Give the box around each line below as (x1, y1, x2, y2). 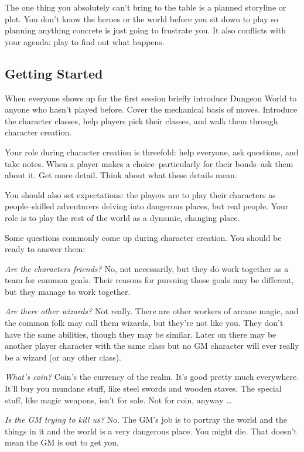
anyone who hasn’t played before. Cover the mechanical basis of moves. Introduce (5, 103, 298, 115)
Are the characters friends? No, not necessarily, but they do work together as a (5, 262, 289, 274)
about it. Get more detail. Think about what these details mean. (5, 169, 237, 181)
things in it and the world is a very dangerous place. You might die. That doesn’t (5, 424, 297, 437)
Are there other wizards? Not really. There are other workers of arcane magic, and (5, 305, 299, 317)
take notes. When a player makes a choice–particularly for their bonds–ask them (5, 157, 293, 169)
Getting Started (5, 64, 103, 82)
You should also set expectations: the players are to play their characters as (5, 188, 276, 200)
